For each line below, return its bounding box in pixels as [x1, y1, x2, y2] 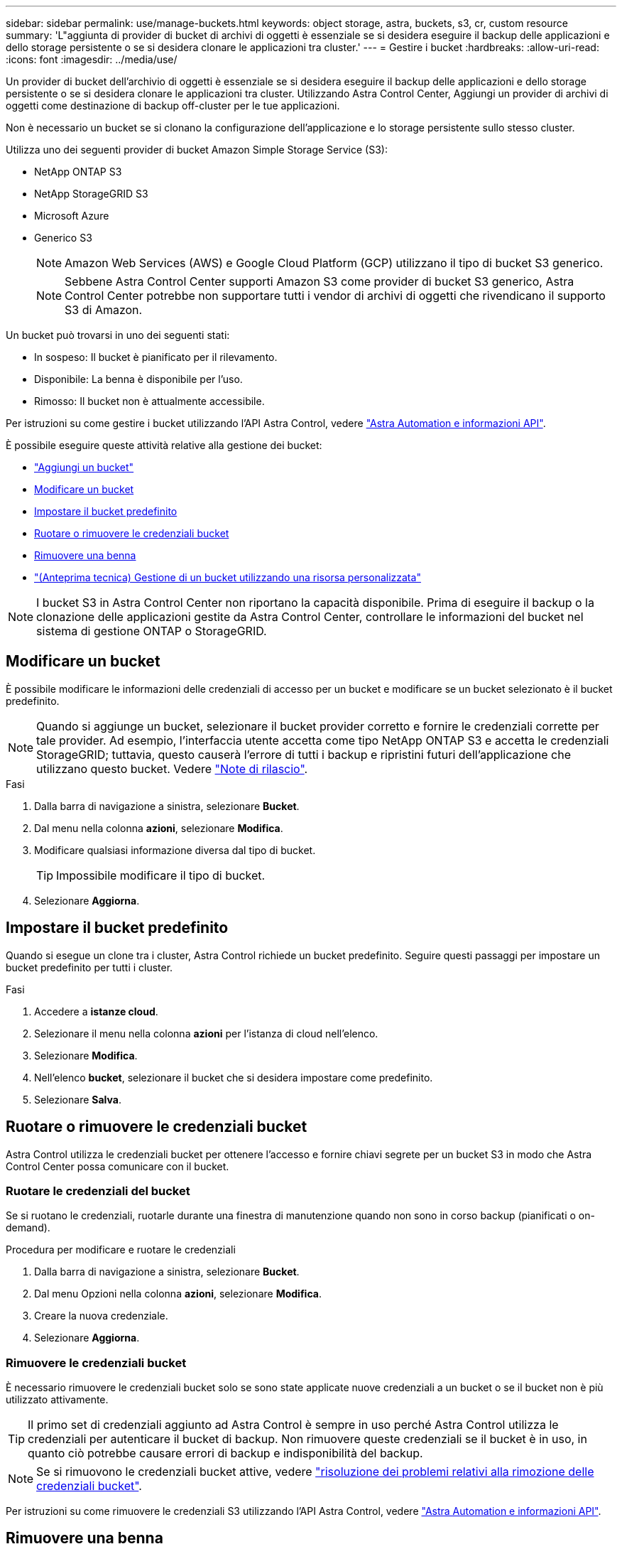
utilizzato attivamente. [6, 1393, 109, 1406]
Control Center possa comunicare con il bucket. [6, 1160, 229, 1172]
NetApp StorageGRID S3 [34, 188, 148, 200]
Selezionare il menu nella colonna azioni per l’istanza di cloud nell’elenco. [34, 1027, 378, 1040]
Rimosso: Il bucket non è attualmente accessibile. [34, 395, 265, 407]
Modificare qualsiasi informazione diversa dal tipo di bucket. [34, 843, 316, 856]
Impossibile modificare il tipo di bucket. [56, 868, 266, 883]
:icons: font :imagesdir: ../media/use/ [6, 53, 178, 65]
